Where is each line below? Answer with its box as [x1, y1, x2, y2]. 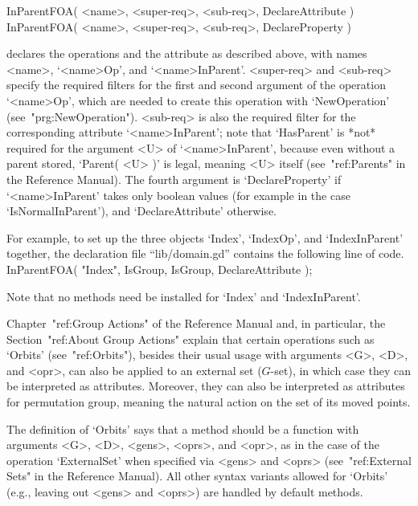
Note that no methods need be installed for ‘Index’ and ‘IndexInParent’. [6, 288, 361, 304]
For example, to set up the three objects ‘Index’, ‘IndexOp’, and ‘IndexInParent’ [6, 229, 404, 246]
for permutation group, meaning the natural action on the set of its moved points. [6, 394, 411, 410]
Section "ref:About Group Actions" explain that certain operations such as [6, 330, 375, 347]
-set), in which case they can [270, 361, 411, 378]
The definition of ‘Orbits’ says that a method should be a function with [6, 420, 359, 437]
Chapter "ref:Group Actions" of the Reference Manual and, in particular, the [6, 315, 386, 332]
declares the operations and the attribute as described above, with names [6, 45, 367, 62]
